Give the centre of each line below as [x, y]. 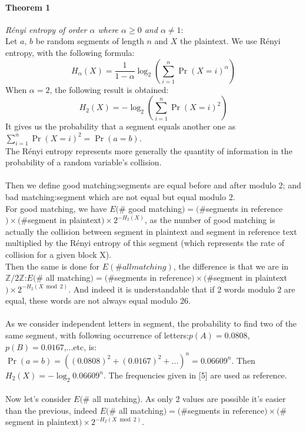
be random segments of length [90, 41]
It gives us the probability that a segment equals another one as [121, 126]
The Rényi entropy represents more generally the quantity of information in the [149, 150]
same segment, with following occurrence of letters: [97, 335]
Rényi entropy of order [46, 29]
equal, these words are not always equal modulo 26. [98, 300]
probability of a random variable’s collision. [84, 162]
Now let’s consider [38, 399]
